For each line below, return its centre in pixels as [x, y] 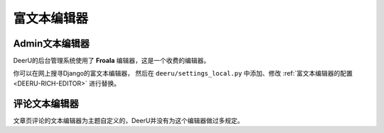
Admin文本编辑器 [52, 44]
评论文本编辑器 [46, 104]
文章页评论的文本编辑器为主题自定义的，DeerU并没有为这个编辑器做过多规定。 [129, 120]
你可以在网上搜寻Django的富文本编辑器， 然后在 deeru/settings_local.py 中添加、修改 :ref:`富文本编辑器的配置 [183, 74]
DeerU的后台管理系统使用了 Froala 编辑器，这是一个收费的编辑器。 [112, 61]
